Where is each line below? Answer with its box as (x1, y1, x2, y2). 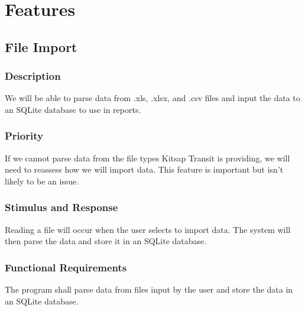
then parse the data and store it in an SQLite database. (5, 235, 207, 247)
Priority (5, 128, 43, 143)
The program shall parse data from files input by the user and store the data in (5, 283, 293, 296)
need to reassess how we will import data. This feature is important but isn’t (5, 163, 284, 176)
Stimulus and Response (5, 200, 118, 215)
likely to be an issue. (5, 174, 79, 187)
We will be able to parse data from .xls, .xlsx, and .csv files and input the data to (5, 92, 300, 104)
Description (5, 69, 61, 83)
